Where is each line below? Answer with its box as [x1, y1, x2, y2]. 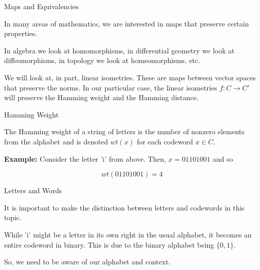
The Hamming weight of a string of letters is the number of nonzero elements [4, 126, 245, 137]
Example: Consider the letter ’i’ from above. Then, [4, 153, 166, 164]
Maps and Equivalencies [4, 1, 79, 11]
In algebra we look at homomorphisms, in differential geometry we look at [4, 45, 235, 55]
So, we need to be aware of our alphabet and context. [4, 256, 171, 267]
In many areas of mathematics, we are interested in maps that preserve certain [4, 18, 249, 28]
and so [212, 153, 233, 164]
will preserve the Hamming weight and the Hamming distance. [4, 92, 199, 103]
